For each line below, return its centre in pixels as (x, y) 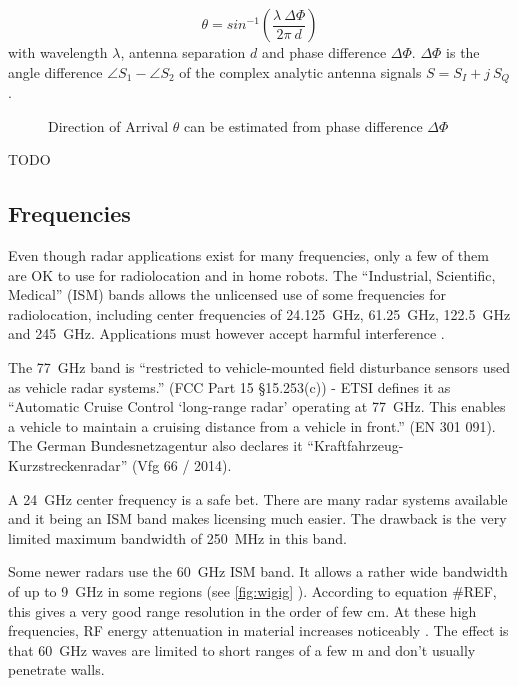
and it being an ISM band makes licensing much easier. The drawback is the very (257, 518)
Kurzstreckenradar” (68, 464)
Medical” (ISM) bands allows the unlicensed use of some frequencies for (227, 294)
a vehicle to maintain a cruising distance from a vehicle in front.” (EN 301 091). (252, 425)
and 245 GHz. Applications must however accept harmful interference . (226, 333)
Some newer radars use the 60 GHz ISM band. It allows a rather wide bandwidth (258, 571)
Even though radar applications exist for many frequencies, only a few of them (248, 255)
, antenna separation (183, 52)
